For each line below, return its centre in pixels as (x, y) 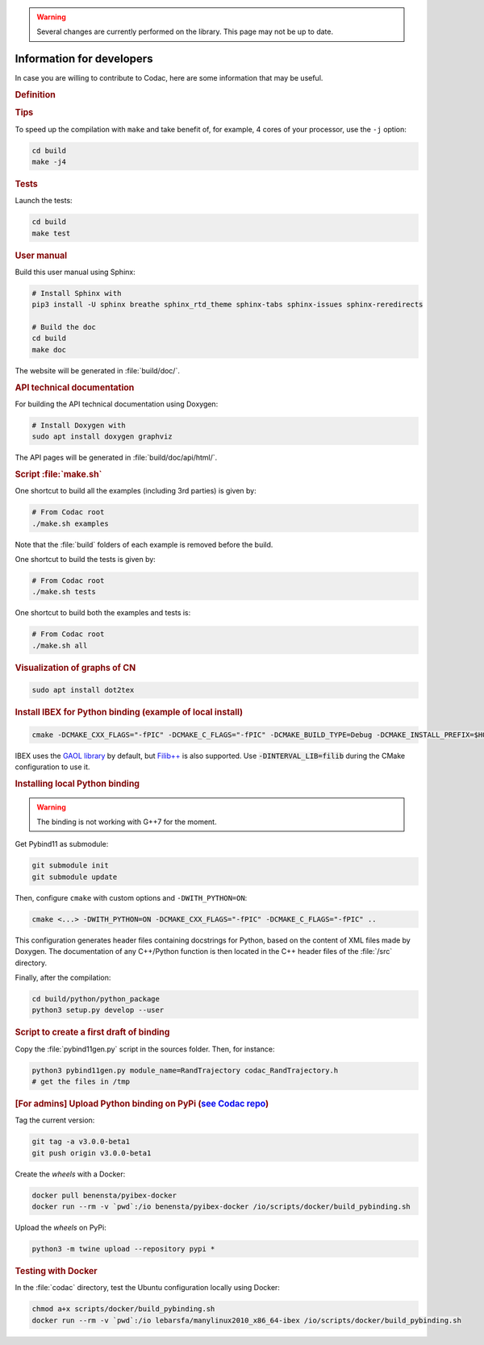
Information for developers (84, 59)
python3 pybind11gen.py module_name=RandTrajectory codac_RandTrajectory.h (185, 1070)
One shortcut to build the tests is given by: (86, 559)
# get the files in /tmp (81, 1081)
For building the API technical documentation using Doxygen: (117, 404)
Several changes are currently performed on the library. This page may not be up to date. (185, 31)
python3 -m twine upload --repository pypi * (123, 1249)
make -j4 (49, 162)
